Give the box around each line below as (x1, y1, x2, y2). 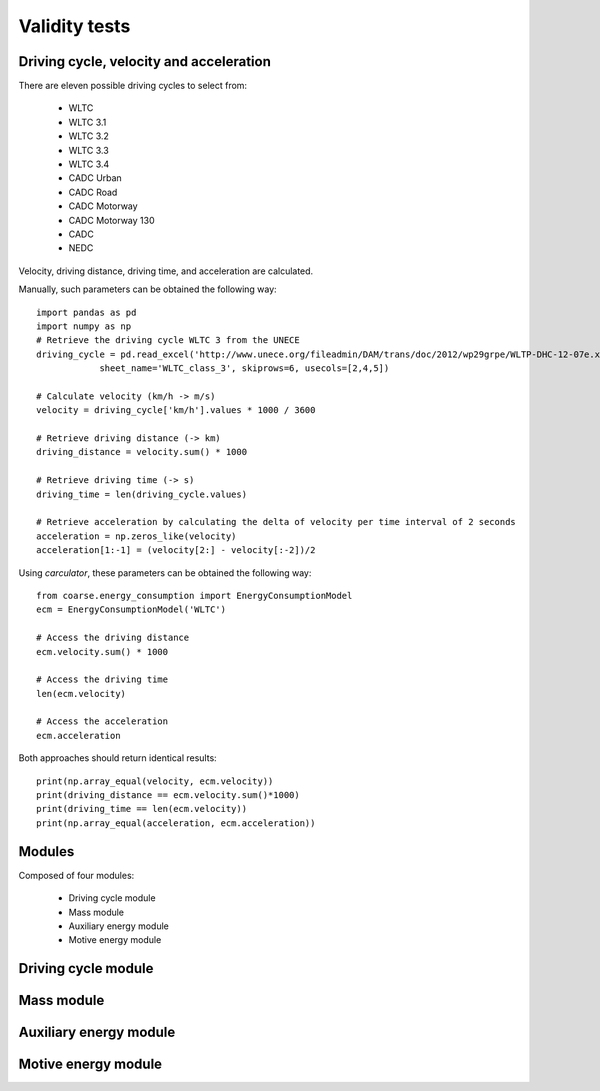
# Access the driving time (36, 674, 169, 685)
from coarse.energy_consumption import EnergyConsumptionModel (36, 590, 353, 601)
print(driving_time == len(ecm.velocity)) (36, 803, 248, 815)
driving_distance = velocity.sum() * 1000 (36, 446, 248, 458)
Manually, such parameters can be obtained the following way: (18, 283, 277, 295)
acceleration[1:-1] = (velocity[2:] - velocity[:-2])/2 (36, 545, 316, 556)
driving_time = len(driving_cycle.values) (36, 488, 248, 500)
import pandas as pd (36, 306, 137, 318)
